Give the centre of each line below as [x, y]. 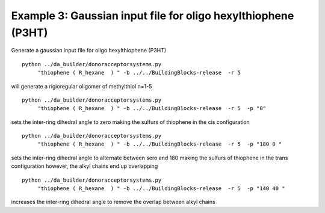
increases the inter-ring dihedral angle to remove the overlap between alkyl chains [113, 202]
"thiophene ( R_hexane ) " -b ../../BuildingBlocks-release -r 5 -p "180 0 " [160, 144]
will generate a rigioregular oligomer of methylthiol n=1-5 [82, 86]
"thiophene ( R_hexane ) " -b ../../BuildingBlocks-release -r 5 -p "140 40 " [161, 189]
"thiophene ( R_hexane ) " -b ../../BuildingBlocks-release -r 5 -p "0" [152, 109]
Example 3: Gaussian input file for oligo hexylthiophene [153, 16]
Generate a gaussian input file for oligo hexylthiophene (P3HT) [89, 51]
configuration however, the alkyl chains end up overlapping [85, 166]
